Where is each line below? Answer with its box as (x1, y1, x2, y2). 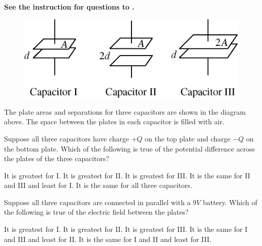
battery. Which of (203, 196, 257, 207)
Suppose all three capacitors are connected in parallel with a (4, 196, 191, 207)
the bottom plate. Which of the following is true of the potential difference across (4, 143, 255, 154)
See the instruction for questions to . (4, 2, 135, 12)
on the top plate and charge (145, 133, 231, 143)
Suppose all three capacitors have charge (4, 133, 129, 143)
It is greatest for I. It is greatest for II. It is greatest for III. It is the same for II (4, 170, 250, 180)
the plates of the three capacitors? (4, 153, 109, 164)
